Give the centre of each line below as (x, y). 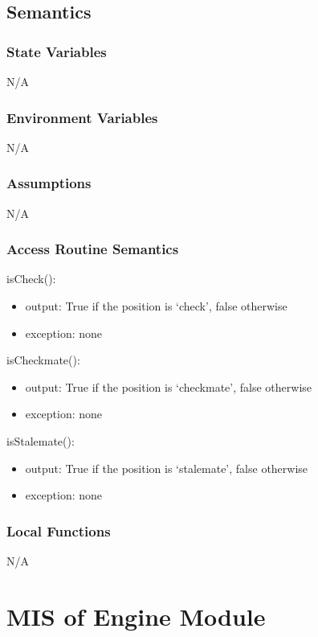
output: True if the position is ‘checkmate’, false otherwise (169, 386)
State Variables (57, 51)
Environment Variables (82, 117)
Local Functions (59, 530)
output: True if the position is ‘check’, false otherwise (156, 306)
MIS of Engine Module (136, 616)
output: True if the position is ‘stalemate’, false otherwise (167, 468)
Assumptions (49, 183)
